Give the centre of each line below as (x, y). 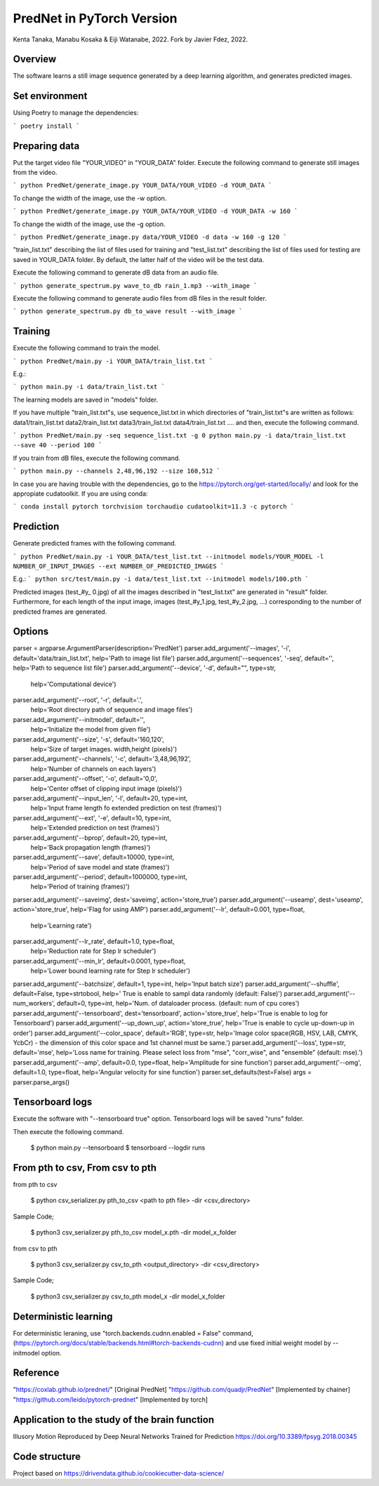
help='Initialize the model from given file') (91, 730)
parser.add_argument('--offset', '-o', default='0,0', (85, 779)
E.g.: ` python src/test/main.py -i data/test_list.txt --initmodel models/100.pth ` (161, 579)
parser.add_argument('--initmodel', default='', (79, 719)
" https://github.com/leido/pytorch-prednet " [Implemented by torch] (111, 1399)
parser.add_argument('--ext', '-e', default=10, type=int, (92, 817)
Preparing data (46, 146)
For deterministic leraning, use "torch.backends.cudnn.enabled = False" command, (133, 1333)
